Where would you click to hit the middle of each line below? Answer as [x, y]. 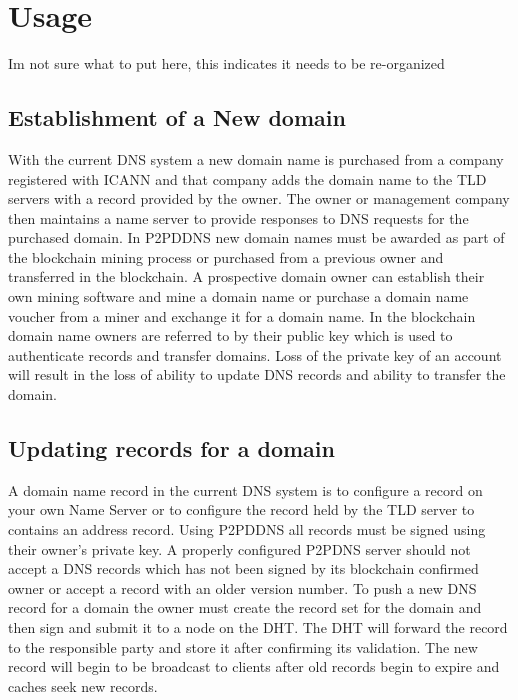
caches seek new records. [83, 685]
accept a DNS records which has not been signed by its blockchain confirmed [243, 568]
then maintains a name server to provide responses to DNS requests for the [238, 217]
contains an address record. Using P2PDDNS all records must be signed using [247, 529]
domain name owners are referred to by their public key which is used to [230, 335]
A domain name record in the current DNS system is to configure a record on [245, 489]
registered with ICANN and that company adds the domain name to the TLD [247, 178]
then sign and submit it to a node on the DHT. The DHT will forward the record [258, 627]
